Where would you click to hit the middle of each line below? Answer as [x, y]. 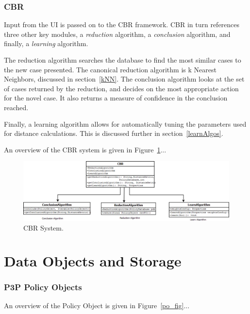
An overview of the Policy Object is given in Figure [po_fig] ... [97, 305]
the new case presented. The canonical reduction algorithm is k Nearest [110, 69]
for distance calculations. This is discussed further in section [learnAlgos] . [114, 133]
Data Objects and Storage [93, 261]
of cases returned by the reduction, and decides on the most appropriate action [121, 88]
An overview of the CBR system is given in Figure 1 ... [85, 149]
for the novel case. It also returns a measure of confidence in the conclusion [116, 98]
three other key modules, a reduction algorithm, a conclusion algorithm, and [117, 34]
